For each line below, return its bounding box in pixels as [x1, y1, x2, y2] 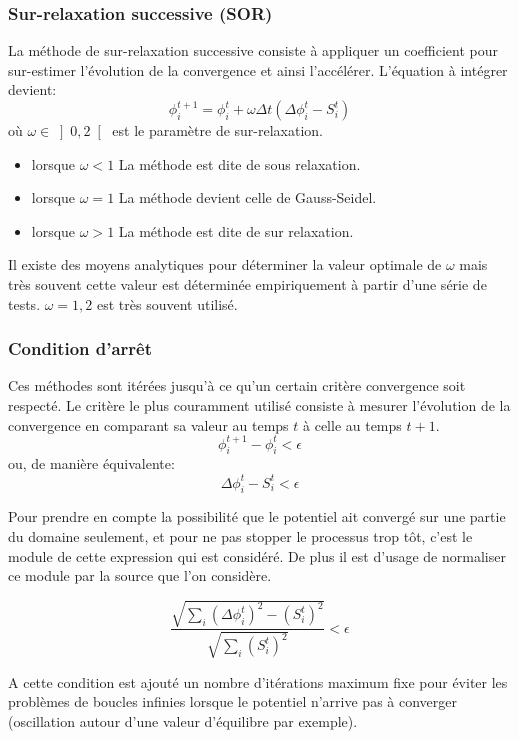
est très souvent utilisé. [96, 293, 238, 314]
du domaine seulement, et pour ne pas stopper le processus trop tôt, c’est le [8, 525, 473, 546]
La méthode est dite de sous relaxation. [118, 153, 361, 174]
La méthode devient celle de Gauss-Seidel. [118, 187, 377, 208]
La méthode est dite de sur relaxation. [118, 220, 354, 241]
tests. [8, 293, 41, 314]
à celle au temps [303, 414, 402, 435]
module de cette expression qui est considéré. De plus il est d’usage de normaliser [8, 545, 506, 566]
